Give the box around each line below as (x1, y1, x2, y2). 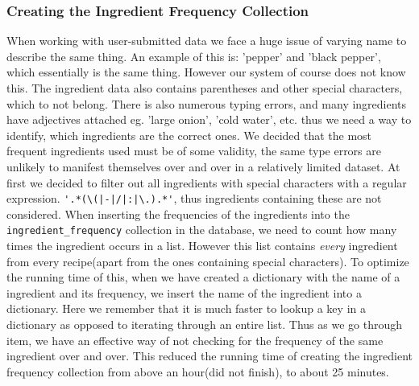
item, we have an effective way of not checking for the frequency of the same (6, 331, 384, 348)
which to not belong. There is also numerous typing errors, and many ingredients (6, 95, 407, 112)
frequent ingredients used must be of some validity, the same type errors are (6, 142, 381, 159)
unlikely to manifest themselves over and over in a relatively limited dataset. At (6, 158, 400, 175)
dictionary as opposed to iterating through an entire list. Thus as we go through (6, 316, 402, 333)
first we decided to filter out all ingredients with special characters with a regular (6, 174, 407, 191)
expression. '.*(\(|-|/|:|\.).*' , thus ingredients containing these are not (6, 190, 382, 207)
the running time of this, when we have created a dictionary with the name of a (6, 269, 400, 285)
